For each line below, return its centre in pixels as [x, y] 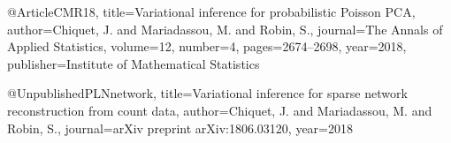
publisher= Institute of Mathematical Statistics [134, 63]
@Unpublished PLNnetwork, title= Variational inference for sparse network [207, 93]
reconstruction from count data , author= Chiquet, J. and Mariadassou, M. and [220, 110]
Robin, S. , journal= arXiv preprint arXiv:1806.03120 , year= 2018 [180, 128]
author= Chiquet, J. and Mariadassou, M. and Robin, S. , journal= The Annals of [225, 29]
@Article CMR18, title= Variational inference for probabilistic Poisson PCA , [211, 11]
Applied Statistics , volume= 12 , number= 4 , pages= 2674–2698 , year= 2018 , [207, 46]
